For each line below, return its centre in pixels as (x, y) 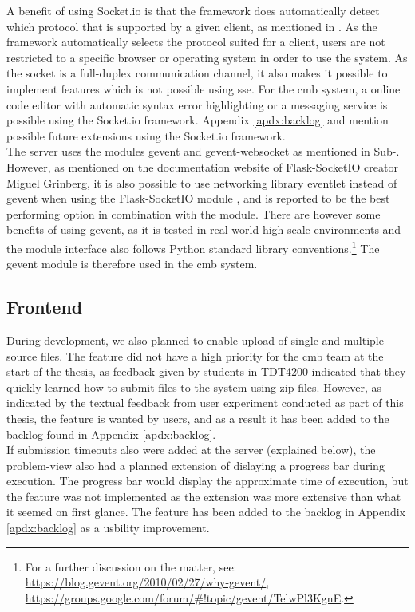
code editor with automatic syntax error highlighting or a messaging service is (197, 104)
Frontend (45, 307)
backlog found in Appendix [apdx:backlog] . (111, 434)
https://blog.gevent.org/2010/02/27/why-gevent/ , (147, 582)
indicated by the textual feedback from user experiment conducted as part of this (205, 403)
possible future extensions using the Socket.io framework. (146, 135)
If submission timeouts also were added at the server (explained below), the (191, 450)
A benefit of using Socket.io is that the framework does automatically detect (193, 10)
